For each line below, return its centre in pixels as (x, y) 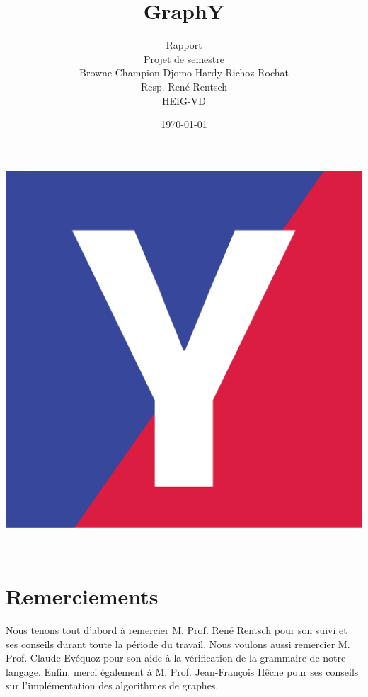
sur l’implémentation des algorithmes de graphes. (112, 685)
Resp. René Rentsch (184, 86)
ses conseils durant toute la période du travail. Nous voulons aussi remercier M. (178, 644)
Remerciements (82, 596)
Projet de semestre (184, 58)
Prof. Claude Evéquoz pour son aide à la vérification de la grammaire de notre (176, 658)
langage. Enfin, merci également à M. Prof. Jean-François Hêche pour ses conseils (182, 671)
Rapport (184, 45)
